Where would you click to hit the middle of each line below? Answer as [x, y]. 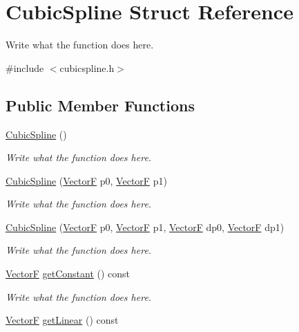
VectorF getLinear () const [62, 320]
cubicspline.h [87, 67]
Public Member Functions [100, 105]
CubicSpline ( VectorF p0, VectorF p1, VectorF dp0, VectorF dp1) [145, 227]
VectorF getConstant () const [68, 274]
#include [25, 67]
